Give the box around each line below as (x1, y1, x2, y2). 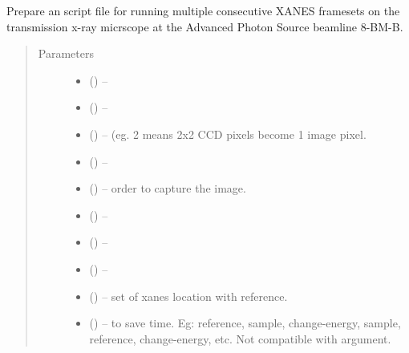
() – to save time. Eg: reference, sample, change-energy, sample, (89, 314, 401, 331)
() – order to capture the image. (89, 180, 246, 197)
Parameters (38, 45, 94, 62)
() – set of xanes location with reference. (89, 287, 288, 304)
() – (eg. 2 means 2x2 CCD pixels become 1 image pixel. (89, 125, 366, 142)
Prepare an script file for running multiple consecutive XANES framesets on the (6, 2, 400, 18)
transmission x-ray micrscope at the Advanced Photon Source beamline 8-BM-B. (6, 18, 403, 34)
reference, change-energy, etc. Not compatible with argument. (89, 330, 391, 347)
